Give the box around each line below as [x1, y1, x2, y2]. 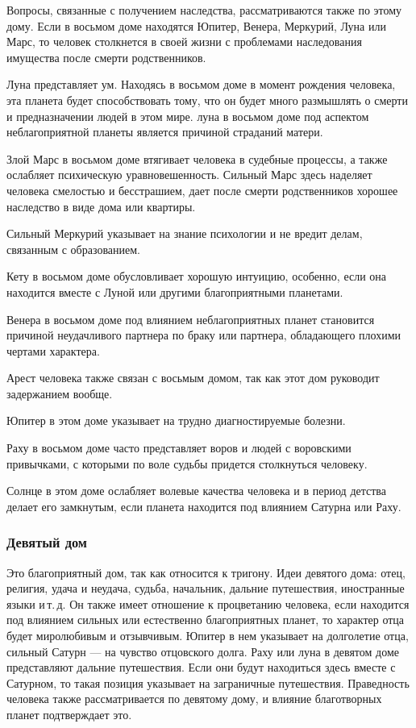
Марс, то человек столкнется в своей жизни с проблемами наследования [6, 33, 362, 50]
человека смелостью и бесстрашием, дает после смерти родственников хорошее [6, 181, 398, 198]
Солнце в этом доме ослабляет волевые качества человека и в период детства [6, 482, 386, 499]
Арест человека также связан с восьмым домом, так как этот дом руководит [6, 369, 380, 386]
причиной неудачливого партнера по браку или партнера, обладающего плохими [6, 327, 401, 343]
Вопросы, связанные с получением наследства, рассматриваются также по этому [6, 2, 402, 18]
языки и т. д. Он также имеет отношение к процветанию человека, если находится [6, 595, 410, 612]
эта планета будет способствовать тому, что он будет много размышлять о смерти [6, 91, 408, 108]
